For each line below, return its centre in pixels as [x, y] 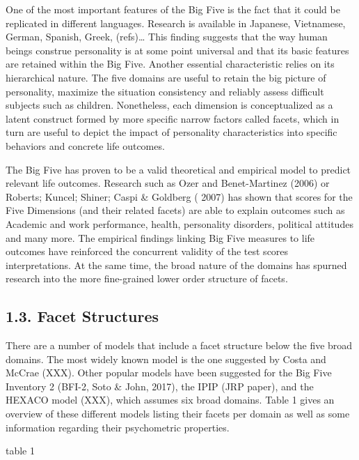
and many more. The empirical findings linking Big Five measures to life [160, 237]
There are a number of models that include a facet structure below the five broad [179, 345]
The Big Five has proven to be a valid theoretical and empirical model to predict [178, 169]
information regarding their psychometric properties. [118, 427]
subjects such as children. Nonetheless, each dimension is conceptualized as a [169, 105]
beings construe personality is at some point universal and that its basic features [177, 50]
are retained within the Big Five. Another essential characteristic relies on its [170, 64]
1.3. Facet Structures [82, 316]
